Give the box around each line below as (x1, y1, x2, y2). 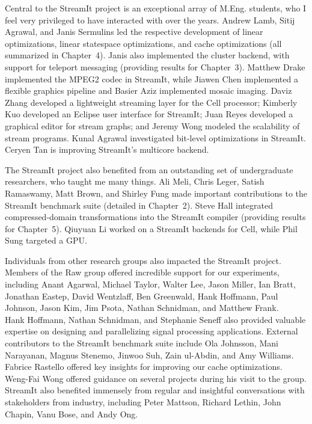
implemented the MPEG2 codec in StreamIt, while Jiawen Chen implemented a (5, 72, 298, 85)
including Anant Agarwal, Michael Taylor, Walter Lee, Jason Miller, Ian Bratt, (5, 278, 296, 290)
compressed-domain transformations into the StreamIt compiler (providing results (5, 210, 306, 223)
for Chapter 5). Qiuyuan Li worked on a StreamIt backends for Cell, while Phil (5, 222, 298, 235)
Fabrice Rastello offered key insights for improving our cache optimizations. (5, 360, 283, 373)
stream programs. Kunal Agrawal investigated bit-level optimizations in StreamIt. (5, 131, 307, 144)
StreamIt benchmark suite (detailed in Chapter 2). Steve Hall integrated (5, 198, 273, 211)
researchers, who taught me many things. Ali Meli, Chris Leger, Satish (5, 175, 265, 188)
